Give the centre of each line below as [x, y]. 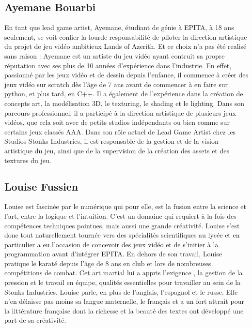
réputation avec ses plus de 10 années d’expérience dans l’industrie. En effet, [118, 65]
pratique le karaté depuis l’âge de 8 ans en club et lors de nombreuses [108, 263]
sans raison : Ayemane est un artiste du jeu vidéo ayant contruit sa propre [115, 55]
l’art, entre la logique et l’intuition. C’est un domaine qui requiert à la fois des [120, 216]
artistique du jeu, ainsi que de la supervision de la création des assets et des [117, 150]
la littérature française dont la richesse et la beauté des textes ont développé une [124, 310]
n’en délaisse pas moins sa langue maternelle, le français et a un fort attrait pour [124, 301]
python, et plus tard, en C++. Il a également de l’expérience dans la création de [124, 94]
